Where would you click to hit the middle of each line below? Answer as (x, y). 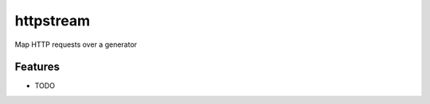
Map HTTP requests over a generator (76, 44)
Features (37, 67)
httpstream (53, 21)
